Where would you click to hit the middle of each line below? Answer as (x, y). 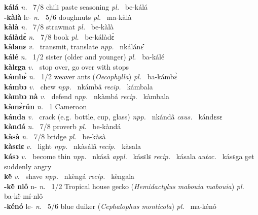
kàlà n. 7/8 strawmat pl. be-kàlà (59, 27)
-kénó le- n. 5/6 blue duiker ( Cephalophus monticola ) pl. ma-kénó (110, 206)
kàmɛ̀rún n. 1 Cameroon (46, 106)
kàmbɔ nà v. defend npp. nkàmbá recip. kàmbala (87, 96)
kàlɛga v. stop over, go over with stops (66, 66)
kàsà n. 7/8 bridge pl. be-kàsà (55, 136)
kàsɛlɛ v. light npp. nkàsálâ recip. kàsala (72, 146)
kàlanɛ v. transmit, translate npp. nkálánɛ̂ (74, 47)
